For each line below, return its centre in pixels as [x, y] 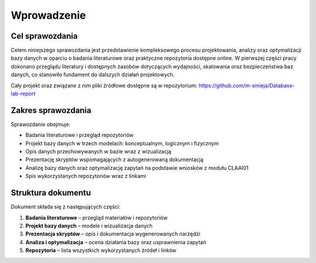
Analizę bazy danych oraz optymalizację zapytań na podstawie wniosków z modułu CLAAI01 [137, 168]
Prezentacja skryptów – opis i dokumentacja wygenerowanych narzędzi [113, 234]
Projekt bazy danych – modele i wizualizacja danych [89, 226]
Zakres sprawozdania [51, 110]
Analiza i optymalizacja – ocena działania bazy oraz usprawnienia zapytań [116, 242]
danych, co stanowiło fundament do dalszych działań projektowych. [93, 75]
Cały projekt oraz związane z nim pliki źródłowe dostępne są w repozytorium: [104, 86]
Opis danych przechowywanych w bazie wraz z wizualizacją [99, 152]
